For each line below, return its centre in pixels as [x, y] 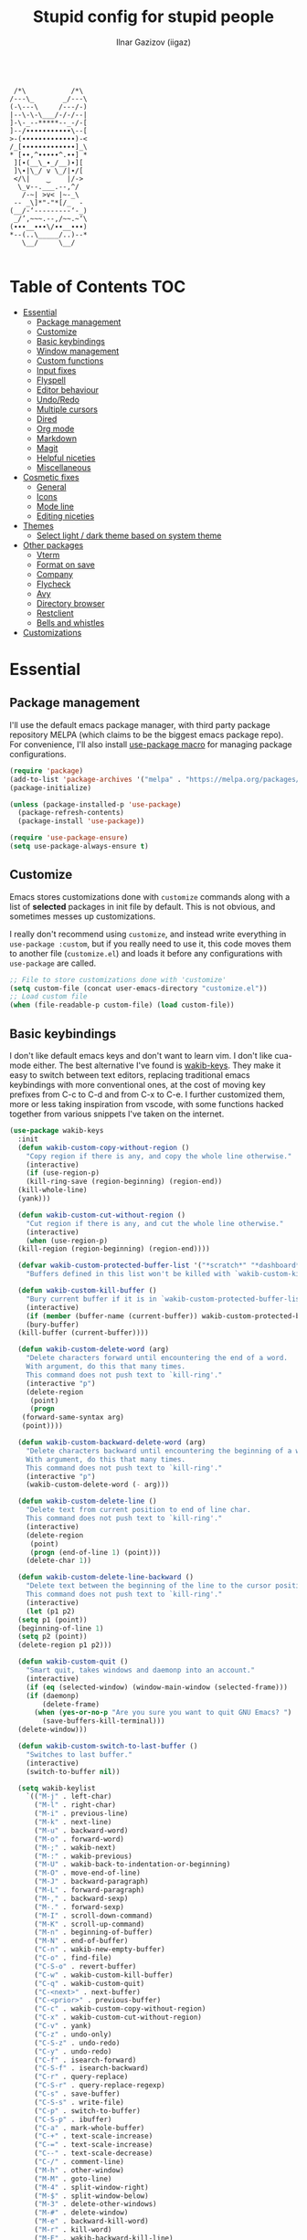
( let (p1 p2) [51, 1611]
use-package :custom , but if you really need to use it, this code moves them [150, 944]
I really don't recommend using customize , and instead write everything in [148, 934]
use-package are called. [53, 963]
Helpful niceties [66, 458]
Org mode [55, 428]
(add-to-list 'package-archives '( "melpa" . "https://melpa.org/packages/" [157, 779]
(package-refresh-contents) [71, 813]
